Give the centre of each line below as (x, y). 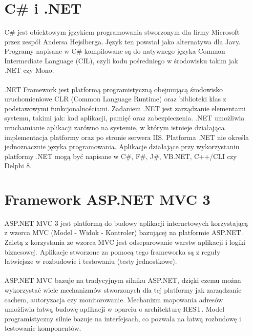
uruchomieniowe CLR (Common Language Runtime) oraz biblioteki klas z (115, 99)
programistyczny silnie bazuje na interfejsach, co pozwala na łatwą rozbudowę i (123, 318)
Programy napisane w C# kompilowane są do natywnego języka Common (115, 51)
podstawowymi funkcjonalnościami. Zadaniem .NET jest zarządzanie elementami (125, 108)
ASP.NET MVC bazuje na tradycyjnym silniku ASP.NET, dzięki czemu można (123, 280)
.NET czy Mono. (29, 70)
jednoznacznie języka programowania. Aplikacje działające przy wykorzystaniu (122, 147)
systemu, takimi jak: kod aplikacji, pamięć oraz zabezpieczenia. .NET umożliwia (125, 118)
